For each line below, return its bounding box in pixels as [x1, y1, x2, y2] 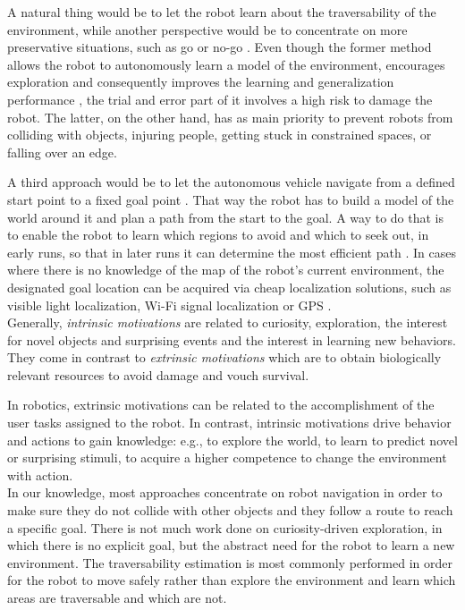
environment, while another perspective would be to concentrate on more [7, 20, 408, 38]
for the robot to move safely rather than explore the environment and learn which [7, 571, 456, 589]
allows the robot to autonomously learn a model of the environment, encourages [7, 55, 445, 73]
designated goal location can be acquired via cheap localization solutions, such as [7, 277, 452, 296]
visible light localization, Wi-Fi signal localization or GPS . [7, 295, 332, 314]
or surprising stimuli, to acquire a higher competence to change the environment [7, 448, 447, 467]
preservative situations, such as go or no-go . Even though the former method [7, 38, 432, 56]
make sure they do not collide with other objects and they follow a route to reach [7, 501, 453, 520]
